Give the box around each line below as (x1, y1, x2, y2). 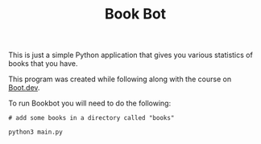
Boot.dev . (8, 83, 40, 93)
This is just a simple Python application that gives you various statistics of (8, 50, 254, 60)
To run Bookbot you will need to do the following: (8, 98, 172, 109)
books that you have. (8, 59, 78, 68)
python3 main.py (8, 128, 63, 137)
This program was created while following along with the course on (8, 74, 232, 84)
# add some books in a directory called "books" (8, 114, 175, 122)
